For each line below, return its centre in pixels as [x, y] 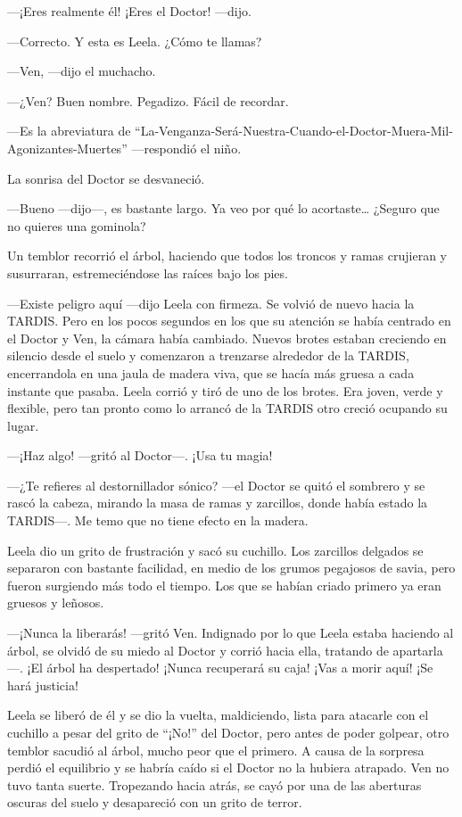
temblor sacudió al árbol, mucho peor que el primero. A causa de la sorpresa [216, 750]
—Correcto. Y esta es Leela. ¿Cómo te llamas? [135, 41]
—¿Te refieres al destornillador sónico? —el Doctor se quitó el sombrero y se [216, 485]
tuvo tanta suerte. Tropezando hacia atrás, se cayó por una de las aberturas [214, 784]
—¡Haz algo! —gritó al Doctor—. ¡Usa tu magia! [140, 455]
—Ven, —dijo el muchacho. [82, 71]
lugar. [23, 425]
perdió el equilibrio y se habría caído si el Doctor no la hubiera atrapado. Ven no [228, 767]
